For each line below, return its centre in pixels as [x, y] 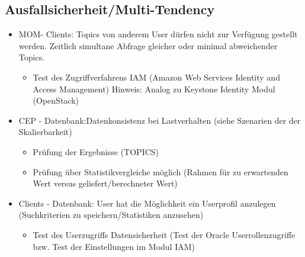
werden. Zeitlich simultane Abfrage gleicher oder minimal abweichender [148, 45]
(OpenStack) [56, 100]
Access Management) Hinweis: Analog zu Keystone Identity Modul [154, 89]
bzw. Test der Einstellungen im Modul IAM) [114, 246]
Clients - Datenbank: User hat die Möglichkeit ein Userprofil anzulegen [147, 203]
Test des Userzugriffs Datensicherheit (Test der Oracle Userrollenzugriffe [164, 234]
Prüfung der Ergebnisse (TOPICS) [96, 151]
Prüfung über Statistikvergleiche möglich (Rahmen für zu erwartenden [160, 171]
